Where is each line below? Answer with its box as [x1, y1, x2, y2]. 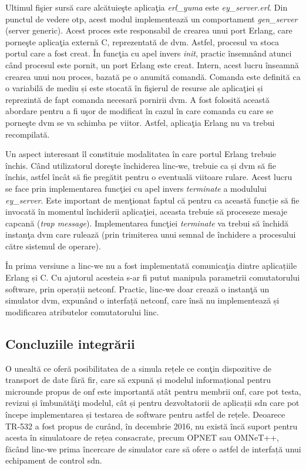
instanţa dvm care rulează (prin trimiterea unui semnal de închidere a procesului [5, 228, 296, 241]
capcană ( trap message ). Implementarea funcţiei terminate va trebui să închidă [5, 216, 289, 229]
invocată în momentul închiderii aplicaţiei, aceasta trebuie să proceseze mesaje [5, 205, 287, 218]
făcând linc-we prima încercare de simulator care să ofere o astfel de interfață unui [5, 442, 301, 455]
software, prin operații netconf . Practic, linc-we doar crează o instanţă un [5, 282, 270, 295]
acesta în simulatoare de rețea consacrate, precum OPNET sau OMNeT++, [5, 431, 279, 444]
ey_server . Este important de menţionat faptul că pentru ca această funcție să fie [5, 194, 300, 206]
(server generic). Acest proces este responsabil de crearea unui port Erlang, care [5, 24, 292, 36]
